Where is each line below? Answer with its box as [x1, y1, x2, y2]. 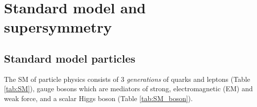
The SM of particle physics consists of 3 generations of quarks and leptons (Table [4, 73, 251, 84]
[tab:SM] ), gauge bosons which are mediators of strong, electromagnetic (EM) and [4, 83, 253, 94]
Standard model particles [4, 50, 135, 66]
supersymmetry [4, 17, 112, 37]
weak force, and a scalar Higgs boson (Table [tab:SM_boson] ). [4, 93, 193, 103]
